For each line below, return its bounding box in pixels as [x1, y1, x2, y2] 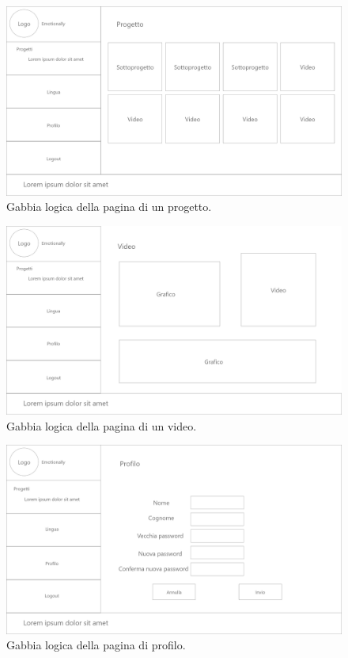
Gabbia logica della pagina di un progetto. [6, 198, 212, 215]
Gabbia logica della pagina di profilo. [6, 637, 186, 653]
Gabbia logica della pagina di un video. [6, 417, 197, 434]
